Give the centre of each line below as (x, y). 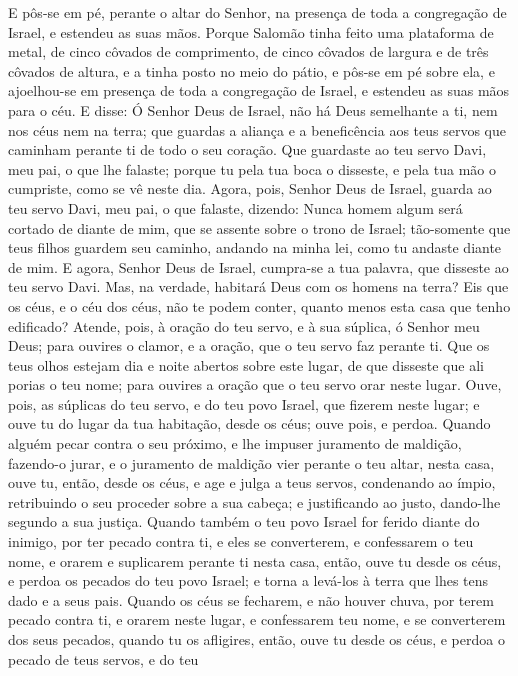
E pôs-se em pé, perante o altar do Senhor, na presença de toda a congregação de (257, 12)
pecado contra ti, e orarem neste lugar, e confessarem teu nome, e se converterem (257, 619)
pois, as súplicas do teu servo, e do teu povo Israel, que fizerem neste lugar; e (244, 403)
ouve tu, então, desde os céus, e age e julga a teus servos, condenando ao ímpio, (252, 482)
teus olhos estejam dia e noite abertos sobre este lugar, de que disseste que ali (246, 364)
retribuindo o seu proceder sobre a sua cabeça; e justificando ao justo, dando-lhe (254, 501)
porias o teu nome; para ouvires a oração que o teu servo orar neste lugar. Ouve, (255, 384)
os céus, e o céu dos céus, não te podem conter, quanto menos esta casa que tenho (259, 305)
